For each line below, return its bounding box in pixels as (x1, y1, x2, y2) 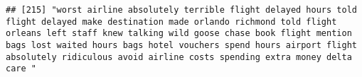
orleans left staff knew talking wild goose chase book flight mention (6, 28, 352, 39)
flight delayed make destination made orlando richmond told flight (6, 16, 337, 27)
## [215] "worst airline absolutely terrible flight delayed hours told (6, 5, 357, 15)
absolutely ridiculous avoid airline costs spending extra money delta (6, 52, 352, 62)
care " (6, 64, 36, 74)
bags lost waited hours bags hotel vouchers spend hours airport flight (6, 40, 357, 50)
